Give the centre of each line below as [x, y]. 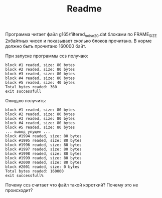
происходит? [19, 190]
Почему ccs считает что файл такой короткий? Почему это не [72, 185]
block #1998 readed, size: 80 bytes [43, 153]
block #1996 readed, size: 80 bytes [43, 145]
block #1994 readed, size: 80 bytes [43, 136]
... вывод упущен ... [28, 132]
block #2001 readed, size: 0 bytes [42, 167]
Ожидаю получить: [26, 100]
